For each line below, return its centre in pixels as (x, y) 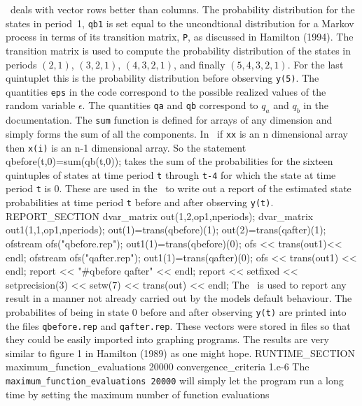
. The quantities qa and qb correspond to (170, 105)
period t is (28, 188)
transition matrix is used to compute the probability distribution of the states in (178, 50)
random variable (41, 105)
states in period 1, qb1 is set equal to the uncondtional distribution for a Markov (180, 23)
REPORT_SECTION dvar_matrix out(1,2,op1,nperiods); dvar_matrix (160, 216)
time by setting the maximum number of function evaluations (138, 394)
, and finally (200, 64)
